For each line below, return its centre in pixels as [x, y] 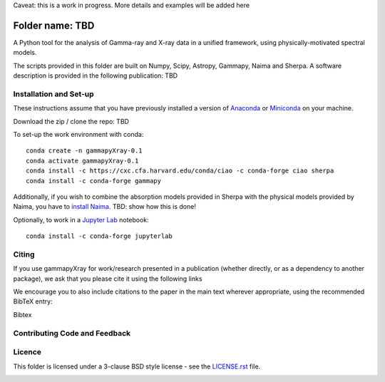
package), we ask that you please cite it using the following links [108, 279]
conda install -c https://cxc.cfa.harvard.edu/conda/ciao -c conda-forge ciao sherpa [180, 171]
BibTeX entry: [33, 301]
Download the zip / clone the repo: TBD [71, 121]
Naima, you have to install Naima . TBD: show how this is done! [104, 207]
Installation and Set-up [53, 94]
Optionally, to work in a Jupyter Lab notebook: [81, 220]
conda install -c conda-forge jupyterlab [99, 236]
